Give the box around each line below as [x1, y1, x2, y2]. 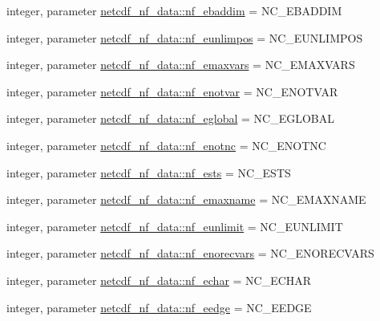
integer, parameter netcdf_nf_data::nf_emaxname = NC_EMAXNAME [6, 191, 366, 208]
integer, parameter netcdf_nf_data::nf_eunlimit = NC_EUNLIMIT [6, 217, 343, 234]
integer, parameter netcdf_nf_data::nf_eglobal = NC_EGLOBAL [6, 110, 334, 127]
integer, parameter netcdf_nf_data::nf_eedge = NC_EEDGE [6, 299, 312, 315]
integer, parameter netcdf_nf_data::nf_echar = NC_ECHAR [6, 271, 312, 288]
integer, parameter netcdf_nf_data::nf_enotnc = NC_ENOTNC [6, 136, 326, 153]
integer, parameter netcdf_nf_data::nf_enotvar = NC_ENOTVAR [6, 83, 338, 100]
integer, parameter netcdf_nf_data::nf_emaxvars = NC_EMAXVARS [6, 56, 355, 73]
